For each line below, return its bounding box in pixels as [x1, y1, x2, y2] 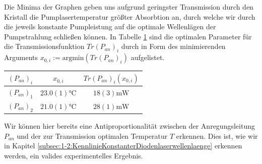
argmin [62, 54, 84, 62]
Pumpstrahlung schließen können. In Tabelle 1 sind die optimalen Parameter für [4, 31, 252, 41]
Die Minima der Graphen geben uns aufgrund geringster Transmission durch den [4, 2, 253, 12]
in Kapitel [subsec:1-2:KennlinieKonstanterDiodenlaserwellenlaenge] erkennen [4, 140, 242, 151]
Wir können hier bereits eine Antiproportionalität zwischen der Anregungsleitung [4, 121, 255, 131]
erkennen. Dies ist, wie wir [176, 130, 258, 141]
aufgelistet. [130, 52, 165, 63]
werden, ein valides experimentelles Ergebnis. [4, 150, 143, 161]
